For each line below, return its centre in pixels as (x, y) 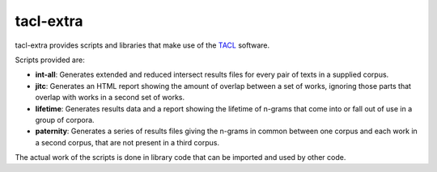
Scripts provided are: (50, 60)
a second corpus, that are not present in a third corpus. (127, 142)
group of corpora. (65, 120)
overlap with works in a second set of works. (110, 98)
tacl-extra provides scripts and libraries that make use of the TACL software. (142, 45)
